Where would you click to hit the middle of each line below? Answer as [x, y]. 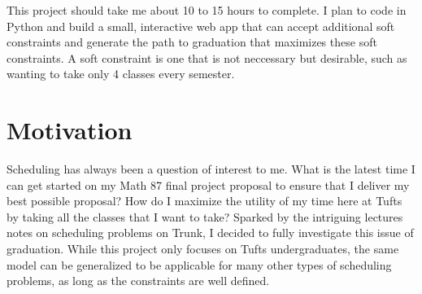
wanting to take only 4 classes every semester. [121, 74]
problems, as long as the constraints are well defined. [138, 281]
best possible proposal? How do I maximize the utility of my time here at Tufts [204, 201]
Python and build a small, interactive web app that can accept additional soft [201, 26]
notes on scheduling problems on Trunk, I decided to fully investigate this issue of [210, 233]
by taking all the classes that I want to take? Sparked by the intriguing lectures [205, 216]
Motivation [70, 130]
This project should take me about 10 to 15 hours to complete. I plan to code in [207, 10]
